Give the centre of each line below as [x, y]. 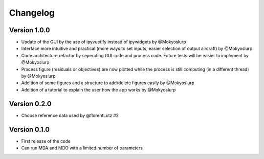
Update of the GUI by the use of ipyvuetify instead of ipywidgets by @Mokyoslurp [104, 42]
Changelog [32, 13]
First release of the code [46, 141]
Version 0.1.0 [29, 129]
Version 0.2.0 [30, 103]
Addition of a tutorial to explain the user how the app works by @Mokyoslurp [99, 90]
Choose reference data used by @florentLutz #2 [70, 115]
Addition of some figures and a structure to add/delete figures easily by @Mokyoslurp [108, 83]
